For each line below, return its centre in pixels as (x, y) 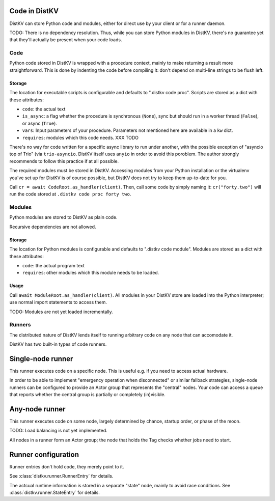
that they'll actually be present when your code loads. (66, 40)
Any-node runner (37, 409)
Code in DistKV (34, 11)
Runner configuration (44, 454)
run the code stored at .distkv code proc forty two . (70, 194)
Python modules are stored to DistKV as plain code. (63, 217)
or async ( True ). (39, 123)
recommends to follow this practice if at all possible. (64, 161)
